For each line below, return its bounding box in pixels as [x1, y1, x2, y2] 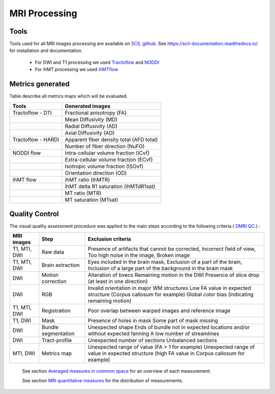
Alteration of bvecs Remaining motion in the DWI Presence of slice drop [88, 272, 260, 279]
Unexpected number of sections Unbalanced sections [88, 337, 217, 344]
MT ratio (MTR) [65, 189, 102, 196]
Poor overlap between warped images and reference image [88, 307, 231, 314]
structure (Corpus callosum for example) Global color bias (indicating [88, 291, 254, 298]
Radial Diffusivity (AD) [65, 122, 118, 129]
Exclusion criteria [88, 235, 131, 243]
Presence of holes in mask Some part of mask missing [88, 317, 218, 324]
